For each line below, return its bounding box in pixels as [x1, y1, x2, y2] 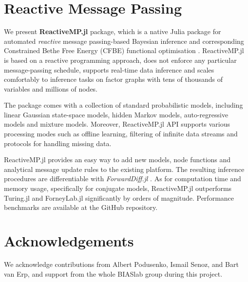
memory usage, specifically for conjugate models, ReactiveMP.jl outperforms [4, 183, 232, 193]
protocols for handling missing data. [4, 138, 112, 148]
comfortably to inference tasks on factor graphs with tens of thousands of [4, 74, 223, 84]
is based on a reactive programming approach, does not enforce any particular [4, 55, 237, 65]
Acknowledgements [4, 231, 134, 250]
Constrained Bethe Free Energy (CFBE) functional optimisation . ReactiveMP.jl [4, 45, 244, 56]
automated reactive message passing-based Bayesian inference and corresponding [4, 36, 244, 46]
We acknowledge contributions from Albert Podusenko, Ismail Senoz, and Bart [4, 259, 239, 269]
